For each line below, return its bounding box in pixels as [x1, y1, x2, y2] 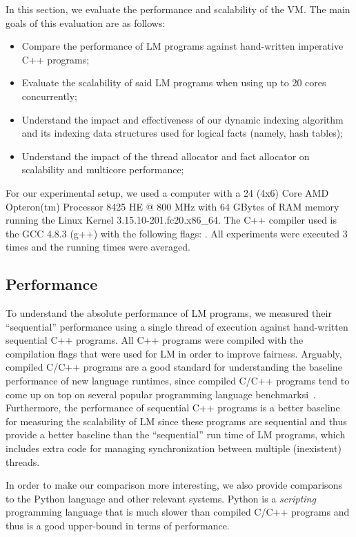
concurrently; [21, 88, 78, 103]
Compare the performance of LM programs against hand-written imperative [21, 39, 344, 53]
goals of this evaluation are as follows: [6, 15, 166, 30]
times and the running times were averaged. [6, 240, 190, 254]
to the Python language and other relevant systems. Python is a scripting [6, 491, 316, 505]
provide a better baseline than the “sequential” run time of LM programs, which [6, 427, 346, 442]
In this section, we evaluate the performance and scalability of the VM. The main [6, 2, 350, 16]
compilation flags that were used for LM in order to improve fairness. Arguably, [6, 346, 342, 360]
